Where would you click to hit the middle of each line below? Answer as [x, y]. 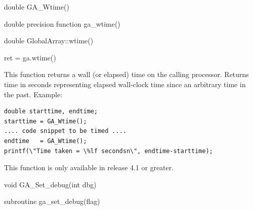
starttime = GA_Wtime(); [46, 121]
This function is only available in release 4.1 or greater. [89, 167]
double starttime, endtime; [51, 112]
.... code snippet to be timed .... [65, 131]
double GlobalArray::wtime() [49, 41]
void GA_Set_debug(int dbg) [50, 184]
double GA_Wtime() [37, 7]
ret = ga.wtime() [30, 57]
